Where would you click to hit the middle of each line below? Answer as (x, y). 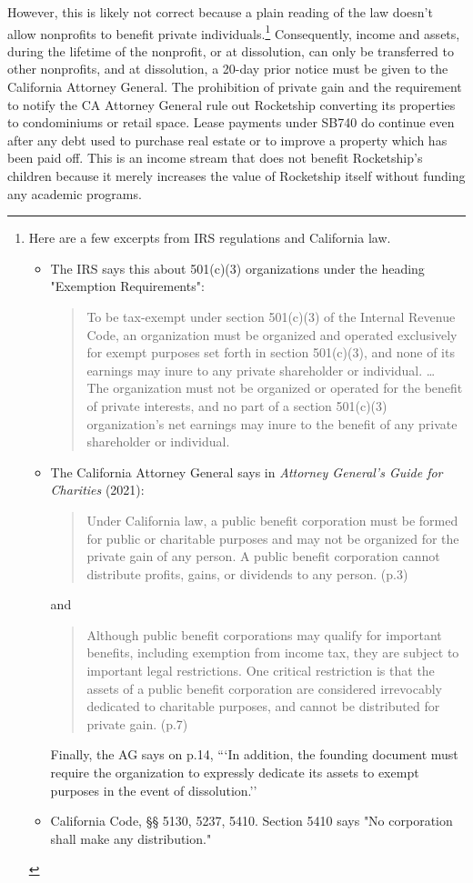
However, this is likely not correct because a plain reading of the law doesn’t (220, 12)
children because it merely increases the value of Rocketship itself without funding (236, 176)
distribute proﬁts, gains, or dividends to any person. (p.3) (247, 573)
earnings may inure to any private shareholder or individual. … (261, 370)
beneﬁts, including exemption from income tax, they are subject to (273, 652)
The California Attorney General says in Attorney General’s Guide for (247, 472)
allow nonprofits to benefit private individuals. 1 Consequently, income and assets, (234, 32)
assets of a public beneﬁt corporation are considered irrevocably (265, 688)
